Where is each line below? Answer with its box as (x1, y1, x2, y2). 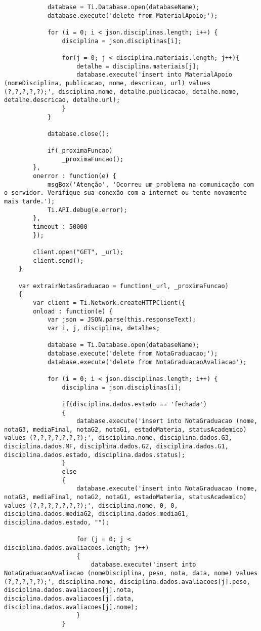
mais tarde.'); (4, 198, 55, 205)
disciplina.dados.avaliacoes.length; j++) (4, 544, 149, 551)
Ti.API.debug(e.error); (47, 206, 127, 214)
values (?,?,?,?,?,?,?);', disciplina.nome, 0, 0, (4, 502, 178, 509)
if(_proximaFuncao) (47, 147, 113, 155)
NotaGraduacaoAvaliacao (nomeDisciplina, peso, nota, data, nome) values (4, 569, 258, 577)
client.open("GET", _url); (33, 249, 124, 256)
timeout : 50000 (33, 223, 88, 231)
